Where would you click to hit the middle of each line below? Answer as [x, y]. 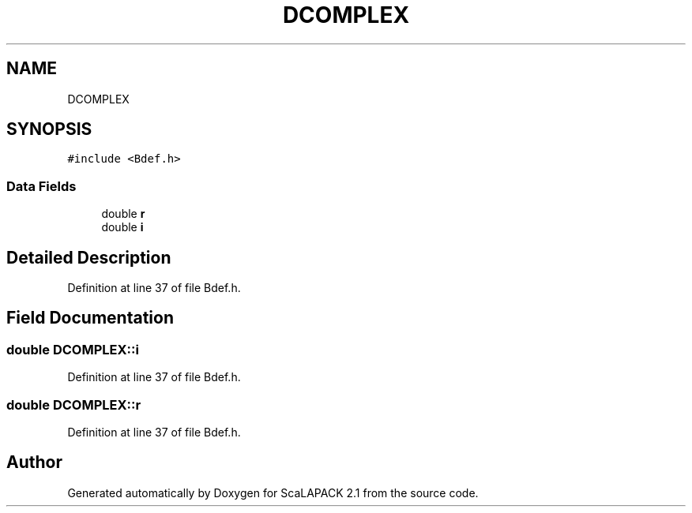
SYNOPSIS [49, 129]
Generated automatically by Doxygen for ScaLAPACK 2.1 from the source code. [273, 492]
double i [122, 227]
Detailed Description [89, 257]
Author [34, 462]
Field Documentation [90, 318]
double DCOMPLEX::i [73, 349]
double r [123, 214]
